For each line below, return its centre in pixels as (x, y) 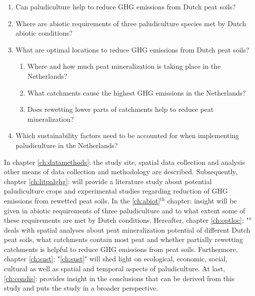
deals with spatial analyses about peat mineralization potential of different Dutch (127, 229)
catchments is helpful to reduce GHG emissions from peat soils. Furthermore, (121, 249)
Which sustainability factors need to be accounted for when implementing (127, 135)
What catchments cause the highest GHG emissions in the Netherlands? (137, 92)
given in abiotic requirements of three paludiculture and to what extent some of (125, 210)
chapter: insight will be (202, 200)
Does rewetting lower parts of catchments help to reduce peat (121, 109)
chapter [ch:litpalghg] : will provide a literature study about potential (108, 181)
